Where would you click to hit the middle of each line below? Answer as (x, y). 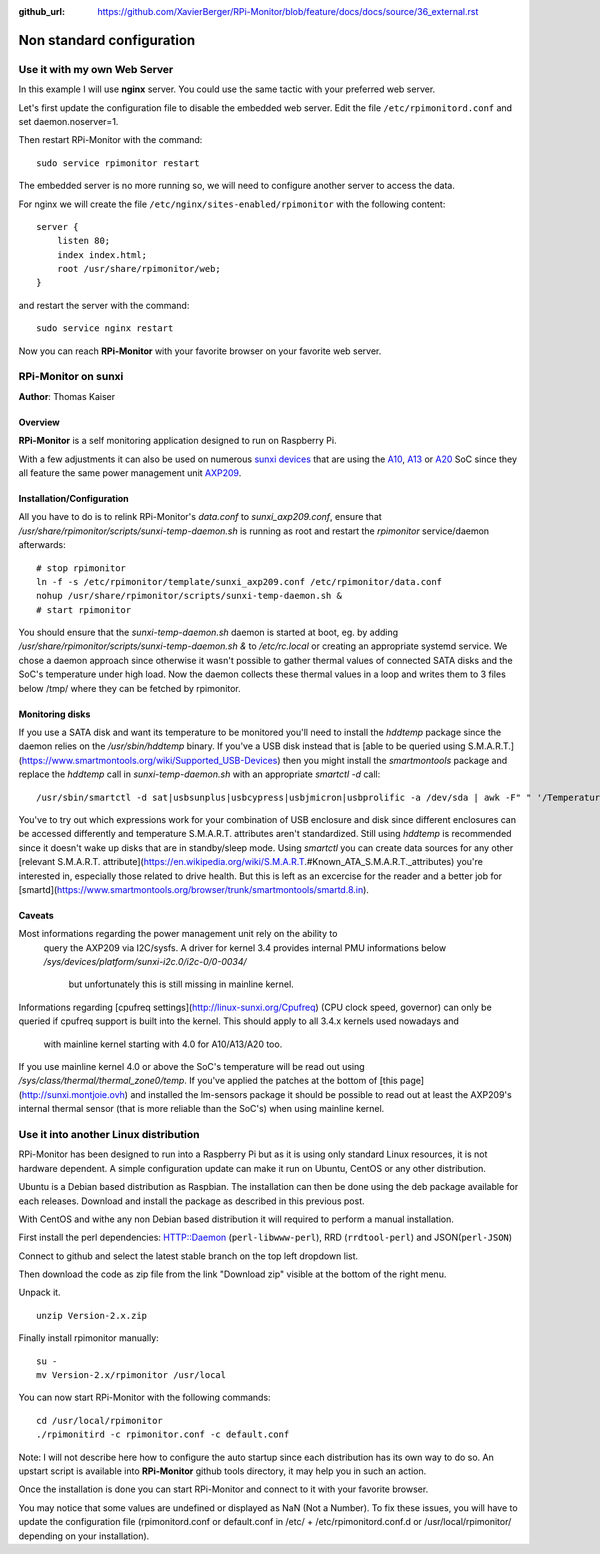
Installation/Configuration (73, 498)
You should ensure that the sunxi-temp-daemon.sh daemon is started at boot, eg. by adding (208, 632)
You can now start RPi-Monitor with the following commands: (144, 1397)
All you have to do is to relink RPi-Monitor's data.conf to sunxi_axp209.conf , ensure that (200, 517)
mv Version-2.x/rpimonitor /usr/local (131, 1375)
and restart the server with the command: (104, 305)
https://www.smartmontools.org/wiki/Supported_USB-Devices (149, 760)
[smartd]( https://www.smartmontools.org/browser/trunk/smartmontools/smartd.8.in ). (194, 889)
